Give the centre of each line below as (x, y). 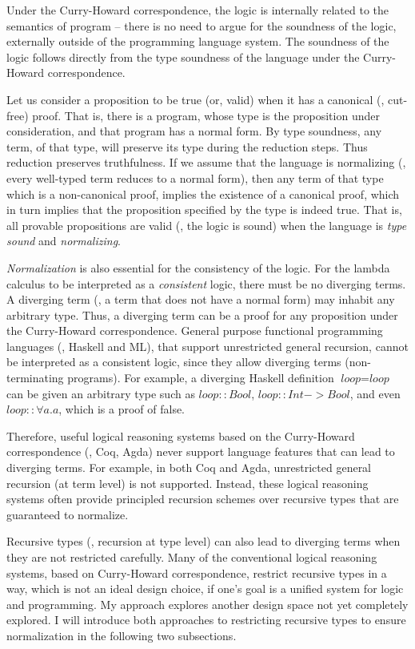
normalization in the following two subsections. (122, 635)
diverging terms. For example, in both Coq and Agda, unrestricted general (189, 468)
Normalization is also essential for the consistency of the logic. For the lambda (198, 267)
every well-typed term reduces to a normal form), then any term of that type (195, 177)
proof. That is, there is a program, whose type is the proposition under (206, 115)
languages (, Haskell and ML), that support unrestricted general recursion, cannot (207, 346)
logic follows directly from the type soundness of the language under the (183, 56)
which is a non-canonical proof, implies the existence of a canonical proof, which (203, 193)
